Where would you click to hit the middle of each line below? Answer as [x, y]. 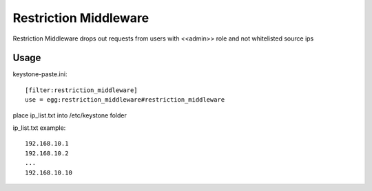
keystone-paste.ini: [40, 74]
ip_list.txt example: [39, 128]
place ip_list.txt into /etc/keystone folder [70, 115]
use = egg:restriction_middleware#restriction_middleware [125, 100]
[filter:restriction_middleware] [81, 90]
